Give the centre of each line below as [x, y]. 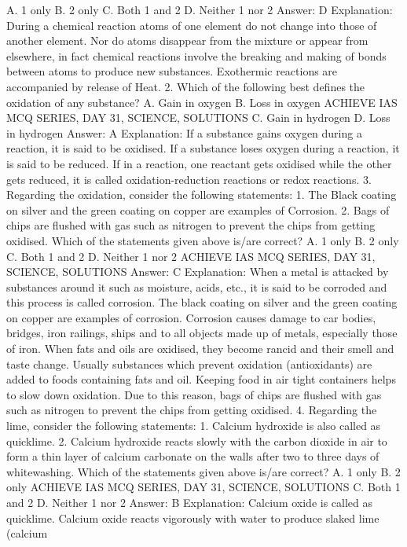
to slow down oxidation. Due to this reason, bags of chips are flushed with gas [194, 394]
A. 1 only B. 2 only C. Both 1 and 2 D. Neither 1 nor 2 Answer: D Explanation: [200, 9]
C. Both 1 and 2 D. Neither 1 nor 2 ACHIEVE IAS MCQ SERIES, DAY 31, [191, 256]
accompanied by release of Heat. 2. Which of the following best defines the [186, 86]
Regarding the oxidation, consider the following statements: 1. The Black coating [202, 195]
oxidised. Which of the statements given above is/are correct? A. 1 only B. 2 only [203, 240]
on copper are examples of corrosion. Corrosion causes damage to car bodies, [191, 317]
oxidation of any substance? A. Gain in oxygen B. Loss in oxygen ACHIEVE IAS [202, 102]
